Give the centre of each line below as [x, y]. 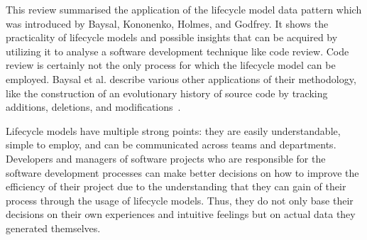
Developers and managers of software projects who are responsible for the [166, 158]
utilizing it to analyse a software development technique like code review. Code [177, 51]
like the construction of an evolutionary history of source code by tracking [167, 93]
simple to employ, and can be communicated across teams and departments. [171, 144]
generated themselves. [53, 228]
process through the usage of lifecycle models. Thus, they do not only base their [180, 200]
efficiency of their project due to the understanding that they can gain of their [176, 186]
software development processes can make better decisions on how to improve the [182, 172]
